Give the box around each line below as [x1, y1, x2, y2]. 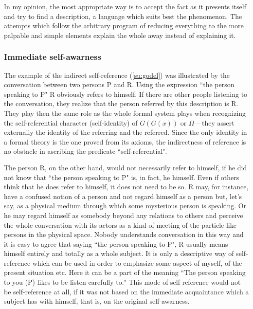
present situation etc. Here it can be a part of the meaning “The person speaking [4, 267, 246, 277]
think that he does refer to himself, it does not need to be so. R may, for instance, [4, 182, 249, 192]
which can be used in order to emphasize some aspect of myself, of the [32, 257, 242, 268]
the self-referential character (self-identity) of [4, 117, 138, 127]
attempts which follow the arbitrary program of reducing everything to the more [4, 20, 244, 31]
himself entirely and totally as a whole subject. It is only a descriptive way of [4, 248, 234, 258]
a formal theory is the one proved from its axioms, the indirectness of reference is [4, 136, 246, 146]
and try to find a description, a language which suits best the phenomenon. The [4, 11, 242, 21]
